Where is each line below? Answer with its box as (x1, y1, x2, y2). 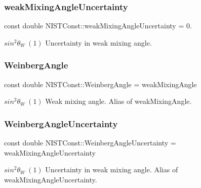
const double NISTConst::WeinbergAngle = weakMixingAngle (4, 79, 197, 89)
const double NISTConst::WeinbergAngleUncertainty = (4, 137, 176, 148)
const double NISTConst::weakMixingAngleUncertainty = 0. (4, 20, 192, 31)
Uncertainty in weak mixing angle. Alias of (45, 164, 178, 175)
